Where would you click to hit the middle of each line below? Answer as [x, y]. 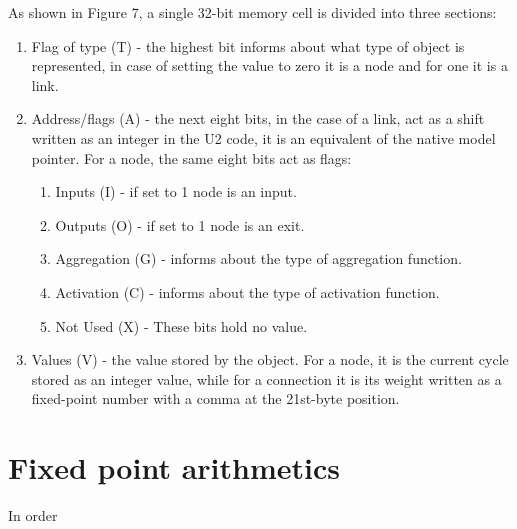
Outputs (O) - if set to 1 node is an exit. [180, 224]
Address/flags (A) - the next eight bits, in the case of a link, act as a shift [258, 118]
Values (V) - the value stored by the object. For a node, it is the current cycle [270, 359]
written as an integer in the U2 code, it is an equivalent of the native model [263, 137]
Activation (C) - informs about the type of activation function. [247, 291]
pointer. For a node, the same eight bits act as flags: [191, 157]
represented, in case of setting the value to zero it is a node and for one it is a [269, 65]
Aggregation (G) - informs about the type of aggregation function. [258, 258]
